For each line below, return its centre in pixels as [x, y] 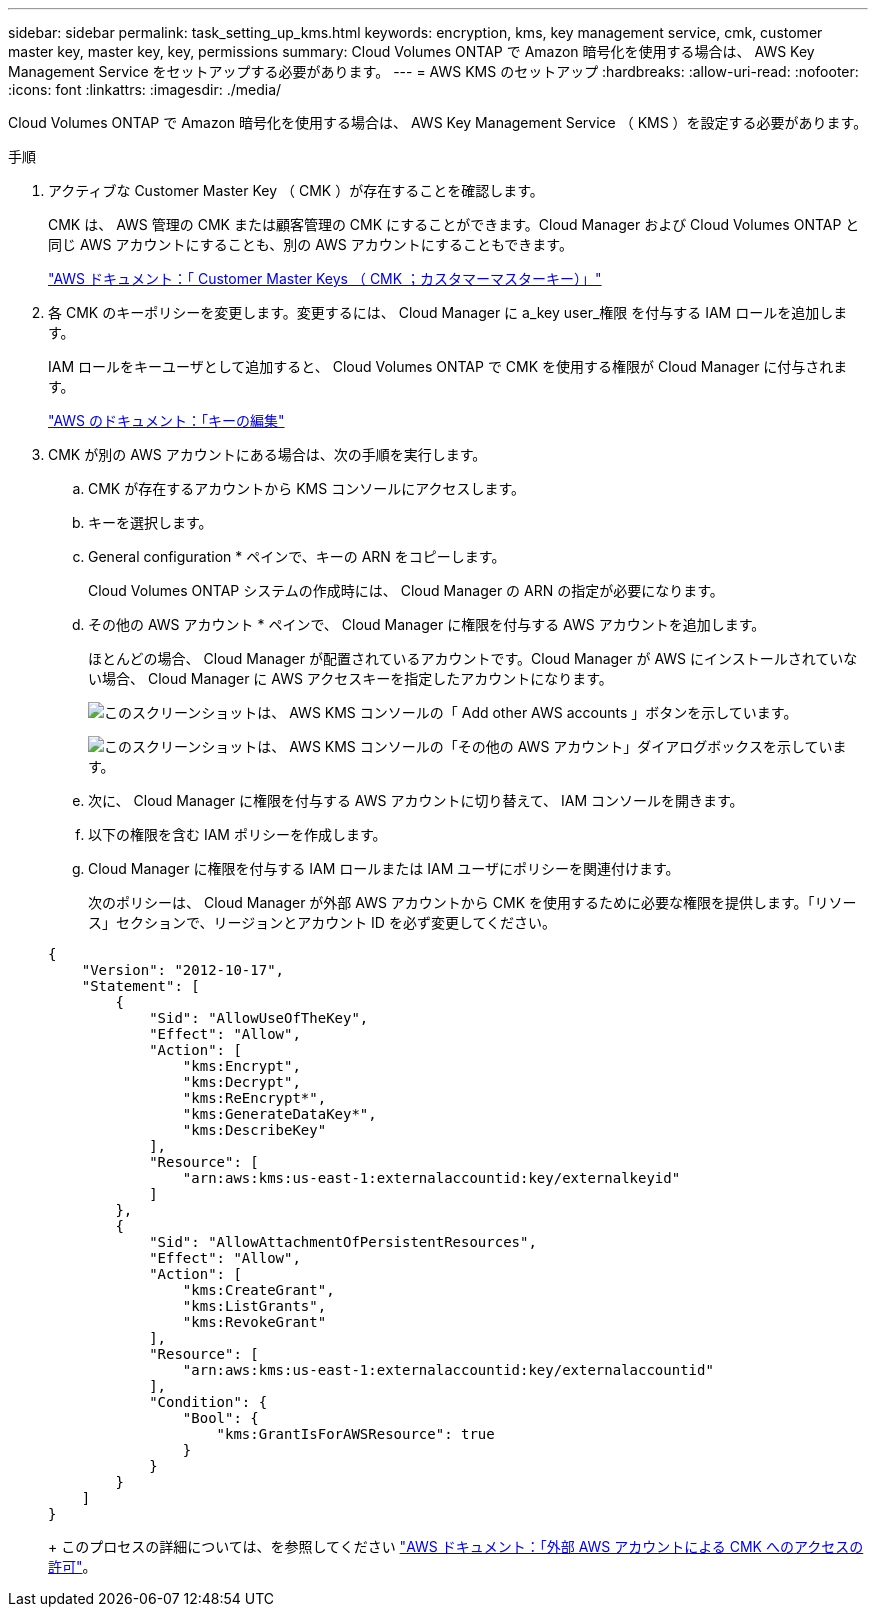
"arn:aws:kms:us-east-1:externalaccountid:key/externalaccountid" [448, 1370]
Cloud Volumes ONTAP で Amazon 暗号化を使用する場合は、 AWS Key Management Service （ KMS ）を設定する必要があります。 [438, 122]
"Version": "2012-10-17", [183, 970]
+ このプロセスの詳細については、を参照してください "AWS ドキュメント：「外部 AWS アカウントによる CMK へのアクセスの [456, 1546]
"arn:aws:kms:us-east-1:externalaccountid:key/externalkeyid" [431, 1178]
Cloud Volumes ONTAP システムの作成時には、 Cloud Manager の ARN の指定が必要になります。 [406, 590]
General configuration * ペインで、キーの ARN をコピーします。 [297, 556]
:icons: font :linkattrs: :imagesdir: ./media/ [145, 89]
